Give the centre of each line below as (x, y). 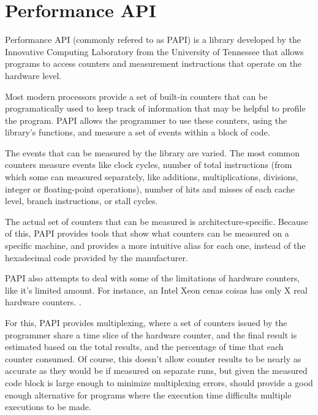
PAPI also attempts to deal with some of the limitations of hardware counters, (153, 278)
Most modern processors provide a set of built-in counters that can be (136, 96)
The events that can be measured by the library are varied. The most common (153, 152)
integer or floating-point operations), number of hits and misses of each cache (150, 188)
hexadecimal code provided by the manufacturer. (97, 257)
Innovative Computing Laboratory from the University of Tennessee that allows (154, 51)
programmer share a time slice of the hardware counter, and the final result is (151, 334)
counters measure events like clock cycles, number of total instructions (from (149, 165)
